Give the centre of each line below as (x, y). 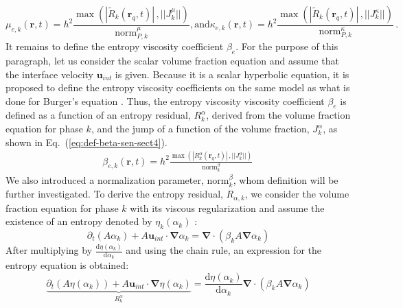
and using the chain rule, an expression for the (223, 250)
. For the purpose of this (287, 46)
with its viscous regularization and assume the (227, 208)
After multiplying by (49, 250)
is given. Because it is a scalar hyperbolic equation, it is (232, 74)
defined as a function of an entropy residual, (98, 115)
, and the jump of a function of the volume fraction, (200, 129)
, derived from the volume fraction (278, 115)
